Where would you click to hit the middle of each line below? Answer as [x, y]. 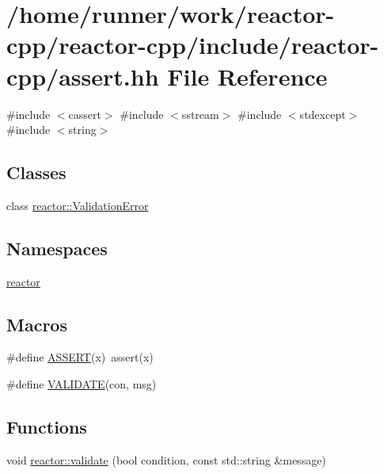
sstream [200, 114]
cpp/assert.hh [83, 76]
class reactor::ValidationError [78, 205]
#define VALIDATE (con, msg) [82, 384]
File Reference [247, 76]
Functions [47, 427]
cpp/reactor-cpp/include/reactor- [193, 45]
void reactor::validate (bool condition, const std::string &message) [166, 459]
